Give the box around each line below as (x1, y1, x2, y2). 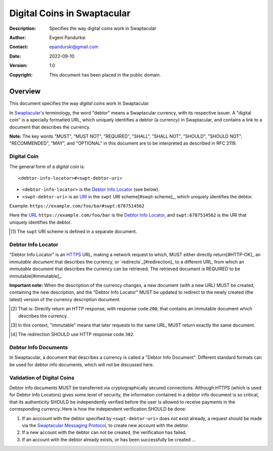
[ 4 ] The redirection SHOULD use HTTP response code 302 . (11, 332, 135, 338)
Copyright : (9, 71, 33, 78)
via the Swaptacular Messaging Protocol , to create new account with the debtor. (22, 422, 189, 428)
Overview (9, 87, 41, 96)
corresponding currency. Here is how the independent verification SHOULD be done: (9, 406, 187, 412)
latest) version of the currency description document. (9, 296, 121, 302)
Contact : (9, 44, 29, 50)
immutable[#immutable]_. (9, 273, 63, 279)
